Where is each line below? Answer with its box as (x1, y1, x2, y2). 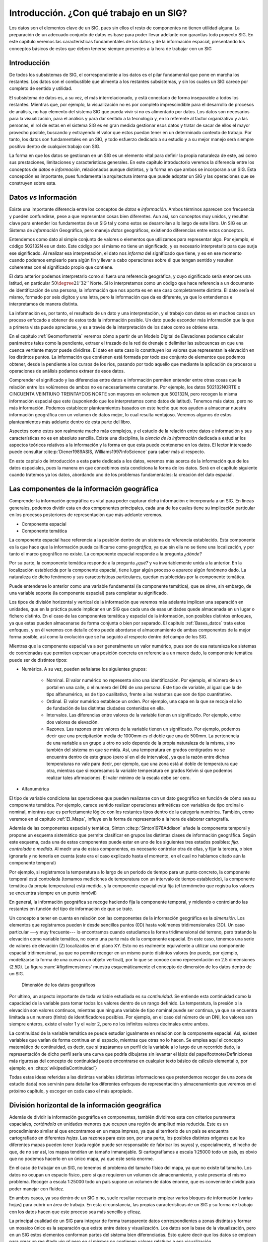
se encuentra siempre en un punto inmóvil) (9, 890, 97, 896)
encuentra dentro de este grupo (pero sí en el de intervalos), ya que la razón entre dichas (46, 754, 229, 760)
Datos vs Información (9, 193, 77, 202)
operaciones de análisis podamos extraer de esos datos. (9, 368, 125, 374)
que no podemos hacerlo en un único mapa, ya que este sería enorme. (9, 1156, 154, 1162)
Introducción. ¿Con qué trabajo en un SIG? (9, 7, 188, 18)
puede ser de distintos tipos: (9, 657, 68, 663)
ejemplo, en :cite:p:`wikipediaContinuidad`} (9, 1065, 97, 1071)
